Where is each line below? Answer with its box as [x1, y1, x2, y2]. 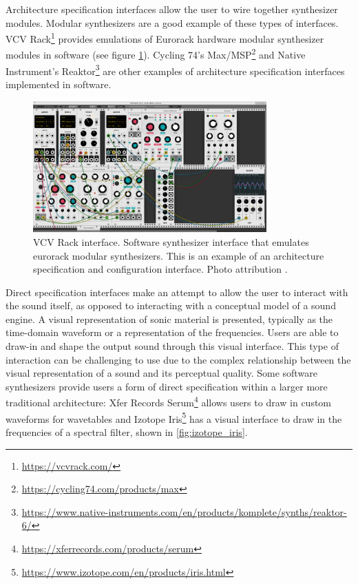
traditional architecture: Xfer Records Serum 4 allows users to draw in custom [6, 393, 332, 410]
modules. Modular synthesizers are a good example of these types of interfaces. [6, 15, 339, 30]
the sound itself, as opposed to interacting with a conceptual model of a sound [6, 298, 336, 313]
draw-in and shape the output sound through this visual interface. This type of [6, 339, 339, 353]
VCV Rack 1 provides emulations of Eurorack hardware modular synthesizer [6, 30, 324, 45]
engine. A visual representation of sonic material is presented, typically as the [6, 311, 333, 326]
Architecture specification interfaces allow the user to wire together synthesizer [6, 2, 338, 16]
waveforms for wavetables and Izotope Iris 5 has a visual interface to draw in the [6, 409, 342, 426]
